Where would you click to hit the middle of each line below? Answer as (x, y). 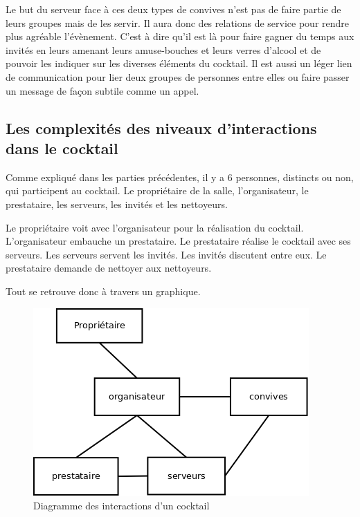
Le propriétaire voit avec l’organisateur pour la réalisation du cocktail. (155, 227)
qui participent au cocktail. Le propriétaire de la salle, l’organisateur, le (157, 190)
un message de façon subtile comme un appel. (102, 90)
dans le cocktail (62, 148)
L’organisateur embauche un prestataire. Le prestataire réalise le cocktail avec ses (178, 241)
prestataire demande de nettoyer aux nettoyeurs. (109, 268)
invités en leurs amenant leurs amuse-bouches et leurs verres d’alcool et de (163, 49)
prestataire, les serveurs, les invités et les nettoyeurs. (117, 204)
